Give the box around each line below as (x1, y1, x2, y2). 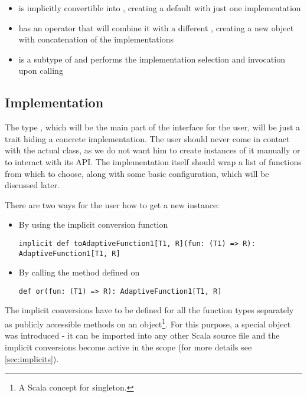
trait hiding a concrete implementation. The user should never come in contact (5, 132, 290, 145)
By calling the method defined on (18, 266, 140, 278)
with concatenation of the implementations (18, 33, 174, 45)
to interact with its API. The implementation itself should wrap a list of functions (5, 155, 302, 168)
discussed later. (5, 179, 60, 191)
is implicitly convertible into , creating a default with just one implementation (18, 2, 301, 14)
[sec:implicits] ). (5, 352, 59, 365)
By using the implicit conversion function (18, 218, 168, 231)
